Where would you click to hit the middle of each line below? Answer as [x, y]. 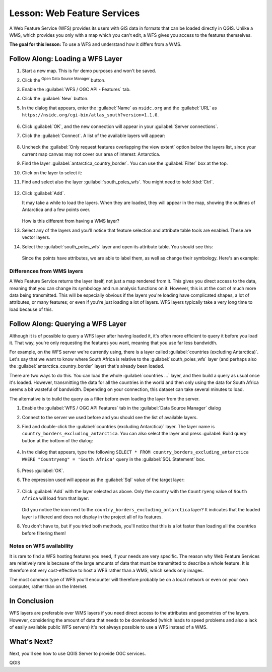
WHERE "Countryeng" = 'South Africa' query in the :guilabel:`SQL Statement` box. [114, 459]
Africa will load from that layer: [55, 498]
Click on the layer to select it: [52, 173]
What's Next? [31, 642]
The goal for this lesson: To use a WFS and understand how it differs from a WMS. [95, 44]
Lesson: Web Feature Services [75, 13]
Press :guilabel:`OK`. [43, 471]
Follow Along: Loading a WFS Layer [66, 59]
